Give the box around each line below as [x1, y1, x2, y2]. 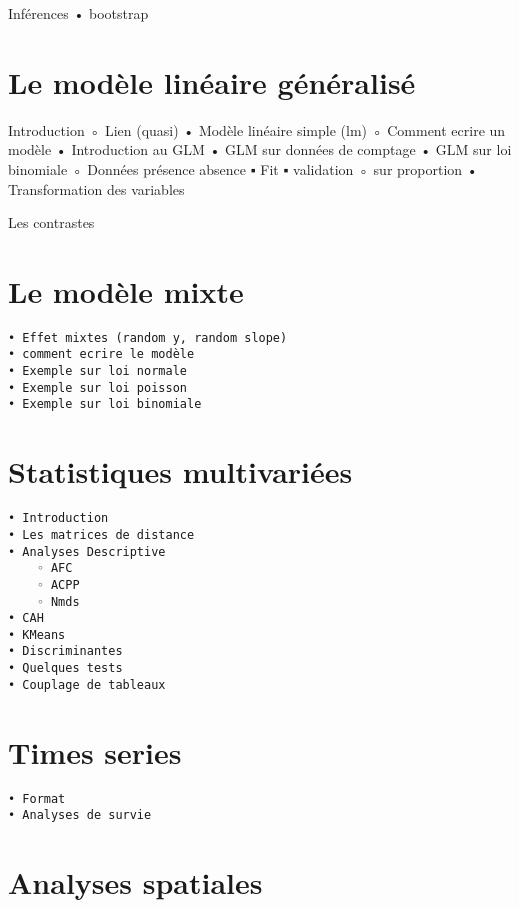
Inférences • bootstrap [8, 3, 149, 23]
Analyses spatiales [8, 862, 263, 903]
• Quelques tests [8, 661, 123, 676]
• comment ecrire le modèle [8, 347, 195, 362]
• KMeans [8, 627, 66, 642]
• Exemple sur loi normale [8, 364, 187, 379]
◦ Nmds [36, 594, 80, 609]
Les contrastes [8, 212, 95, 233]
